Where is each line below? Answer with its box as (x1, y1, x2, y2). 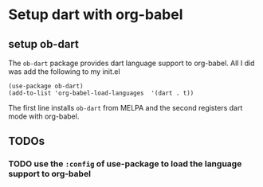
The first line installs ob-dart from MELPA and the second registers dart (8, 103, 243, 112)
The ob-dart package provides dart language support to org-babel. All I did (8, 58, 255, 68)
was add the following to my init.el (8, 67, 121, 76)
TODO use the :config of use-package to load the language (8, 158, 242, 169)
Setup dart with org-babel (8, 6, 183, 24)
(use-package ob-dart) (8, 82, 84, 90)
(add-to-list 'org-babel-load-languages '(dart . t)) (8, 89, 194, 97)
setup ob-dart (8, 37, 80, 51)
